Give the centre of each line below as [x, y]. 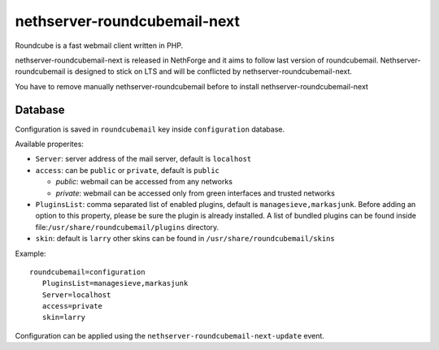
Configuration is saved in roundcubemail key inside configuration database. [150, 129]
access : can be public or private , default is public [127, 170]
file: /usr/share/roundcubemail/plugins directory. [127, 227]
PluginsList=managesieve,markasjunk [115, 283]
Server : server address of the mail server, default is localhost [143, 159]
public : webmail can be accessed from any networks [144, 182]
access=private [72, 306]
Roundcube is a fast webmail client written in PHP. [99, 45]
